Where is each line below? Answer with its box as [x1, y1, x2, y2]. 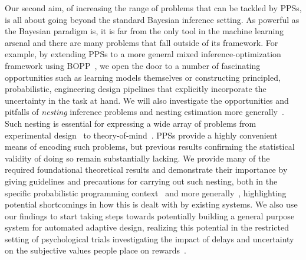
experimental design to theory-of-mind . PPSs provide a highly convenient [5, 129, 278, 141]
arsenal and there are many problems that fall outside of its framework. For [5, 36, 278, 48]
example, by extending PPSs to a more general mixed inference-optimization [5, 48, 281, 60]
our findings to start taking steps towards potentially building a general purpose [5, 209, 295, 222]
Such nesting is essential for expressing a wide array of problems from [5, 117, 256, 129]
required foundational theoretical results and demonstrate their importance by [5, 163, 288, 176]
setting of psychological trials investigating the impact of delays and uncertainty [5, 232, 294, 245]
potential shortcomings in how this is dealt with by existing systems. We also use [5, 198, 298, 210]
